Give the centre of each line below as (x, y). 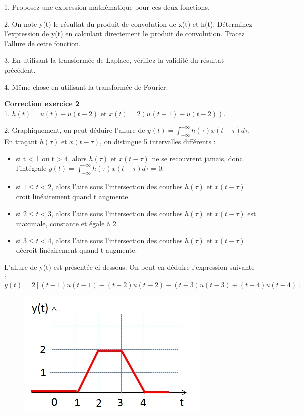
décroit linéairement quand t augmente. (77, 250)
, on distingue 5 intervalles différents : (158, 142)
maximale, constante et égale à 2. (67, 223)
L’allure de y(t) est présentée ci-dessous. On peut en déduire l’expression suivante (129, 266)
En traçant (21, 142)
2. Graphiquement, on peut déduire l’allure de (75, 130)
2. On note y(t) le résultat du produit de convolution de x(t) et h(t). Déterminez (128, 23)
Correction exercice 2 (42, 103)
